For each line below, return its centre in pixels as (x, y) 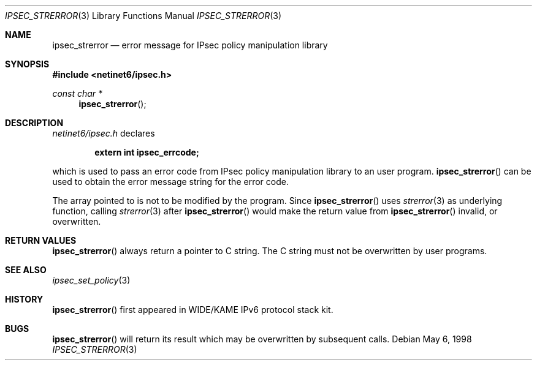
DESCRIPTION (34, 123)
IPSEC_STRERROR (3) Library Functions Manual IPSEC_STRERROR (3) (143, 16)
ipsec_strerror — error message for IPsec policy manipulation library (190, 45)
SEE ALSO (26, 270)
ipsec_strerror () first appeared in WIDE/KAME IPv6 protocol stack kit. (193, 310)
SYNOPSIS (27, 64)
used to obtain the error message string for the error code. (170, 182)
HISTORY (24, 299)
